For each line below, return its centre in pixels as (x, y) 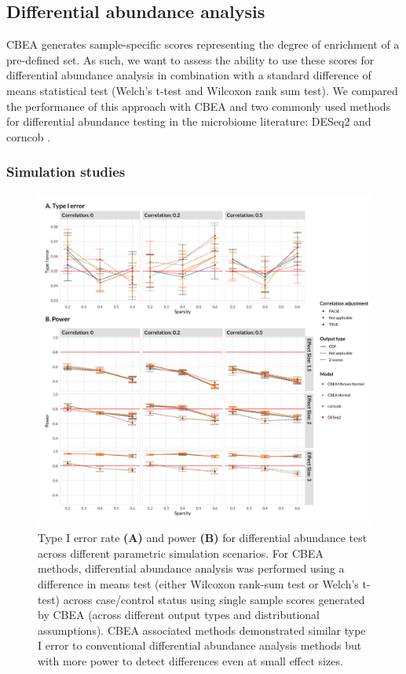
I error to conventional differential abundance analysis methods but (200, 645)
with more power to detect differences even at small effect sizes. (190, 660)
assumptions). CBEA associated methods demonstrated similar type (202, 630)
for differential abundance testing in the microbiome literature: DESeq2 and (189, 121)
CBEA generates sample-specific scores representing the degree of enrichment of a (203, 44)
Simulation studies (66, 172)
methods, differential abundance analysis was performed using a (191, 568)
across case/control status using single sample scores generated (214, 599)
